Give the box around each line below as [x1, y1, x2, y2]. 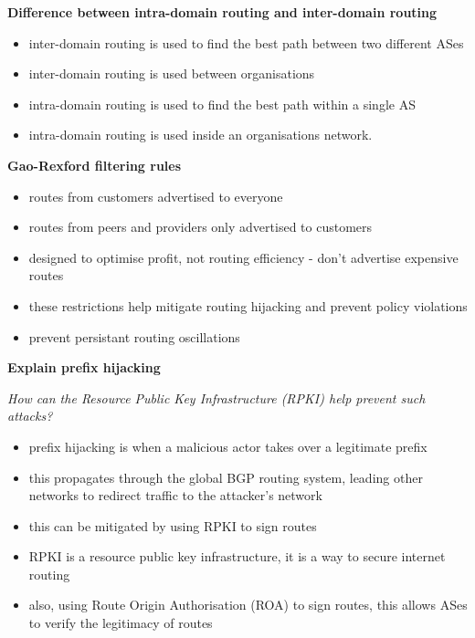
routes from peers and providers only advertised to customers [28, 217, 373, 236]
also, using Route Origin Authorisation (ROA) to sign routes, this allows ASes [28, 595, 468, 614]
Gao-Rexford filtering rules [7, 155, 182, 174]
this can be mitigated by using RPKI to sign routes [28, 516, 317, 535]
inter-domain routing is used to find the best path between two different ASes [28, 33, 464, 52]
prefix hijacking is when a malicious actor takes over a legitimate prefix [28, 436, 427, 455]
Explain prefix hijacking [7, 358, 161, 377]
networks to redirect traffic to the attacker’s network [28, 486, 322, 505]
